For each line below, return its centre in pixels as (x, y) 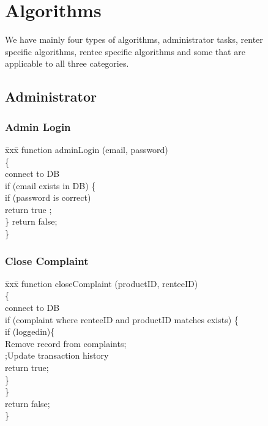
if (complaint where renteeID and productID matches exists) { (122, 319)
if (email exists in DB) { (50, 185)
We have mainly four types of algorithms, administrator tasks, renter (134, 39)
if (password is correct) (48, 197)
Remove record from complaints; (66, 343)
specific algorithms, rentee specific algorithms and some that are (125, 51)
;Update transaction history (57, 355)
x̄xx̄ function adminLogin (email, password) (87, 149)
